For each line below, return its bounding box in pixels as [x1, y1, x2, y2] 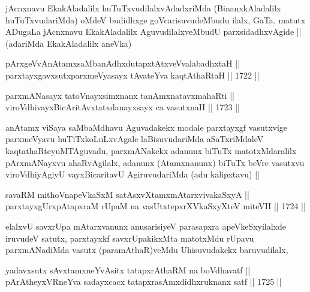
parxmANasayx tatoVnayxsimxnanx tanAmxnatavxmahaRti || [5, 89, 234, 101]
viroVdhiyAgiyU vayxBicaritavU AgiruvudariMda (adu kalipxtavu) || [5, 168, 260, 180]
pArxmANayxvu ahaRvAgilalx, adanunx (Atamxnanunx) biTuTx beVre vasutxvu [5, 156, 305, 168]
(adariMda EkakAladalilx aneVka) [5, 37, 132, 49]
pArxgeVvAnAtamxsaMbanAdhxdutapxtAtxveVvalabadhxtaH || [5, 57, 240, 70]
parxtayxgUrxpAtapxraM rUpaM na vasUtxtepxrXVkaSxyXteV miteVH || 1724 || [5, 200, 306, 212]
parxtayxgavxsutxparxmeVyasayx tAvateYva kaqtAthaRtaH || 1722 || [5, 68, 260, 81]
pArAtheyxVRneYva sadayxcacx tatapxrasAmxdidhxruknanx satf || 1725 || [5, 275, 282, 288]
